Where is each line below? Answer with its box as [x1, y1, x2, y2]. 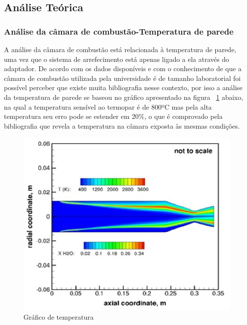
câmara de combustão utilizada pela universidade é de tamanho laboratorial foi [4, 73, 241, 83]
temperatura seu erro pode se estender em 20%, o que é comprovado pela [4, 111, 223, 121]
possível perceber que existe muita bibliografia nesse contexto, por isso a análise [4, 82, 243, 93]
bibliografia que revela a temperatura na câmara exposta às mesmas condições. [4, 120, 240, 131]
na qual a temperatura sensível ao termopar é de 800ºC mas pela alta [4, 101, 212, 112]
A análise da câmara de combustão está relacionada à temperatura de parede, [4, 44, 236, 54]
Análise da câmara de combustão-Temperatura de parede [4, 25, 234, 37]
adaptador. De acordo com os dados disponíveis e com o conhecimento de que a [4, 63, 242, 74]
